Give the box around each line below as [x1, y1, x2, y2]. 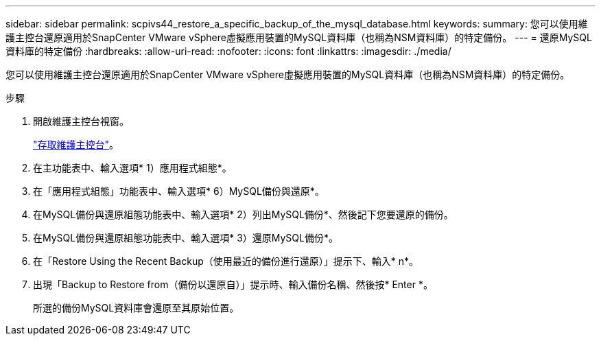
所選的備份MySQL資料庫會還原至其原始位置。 [33, 302, 239, 314]
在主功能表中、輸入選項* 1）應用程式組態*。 [33, 162, 232, 174]
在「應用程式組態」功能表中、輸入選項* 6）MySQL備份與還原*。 [33, 185, 325, 197]
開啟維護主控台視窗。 [33, 115, 129, 127]
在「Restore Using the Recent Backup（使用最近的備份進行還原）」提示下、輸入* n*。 [33, 255, 419, 267]
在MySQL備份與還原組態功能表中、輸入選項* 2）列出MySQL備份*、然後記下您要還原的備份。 [33, 209, 453, 220]
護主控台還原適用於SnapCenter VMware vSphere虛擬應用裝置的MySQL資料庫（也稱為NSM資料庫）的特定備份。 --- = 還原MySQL [5, 32, 592, 43]
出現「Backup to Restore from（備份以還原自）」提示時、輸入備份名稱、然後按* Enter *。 [33, 279, 433, 290]
